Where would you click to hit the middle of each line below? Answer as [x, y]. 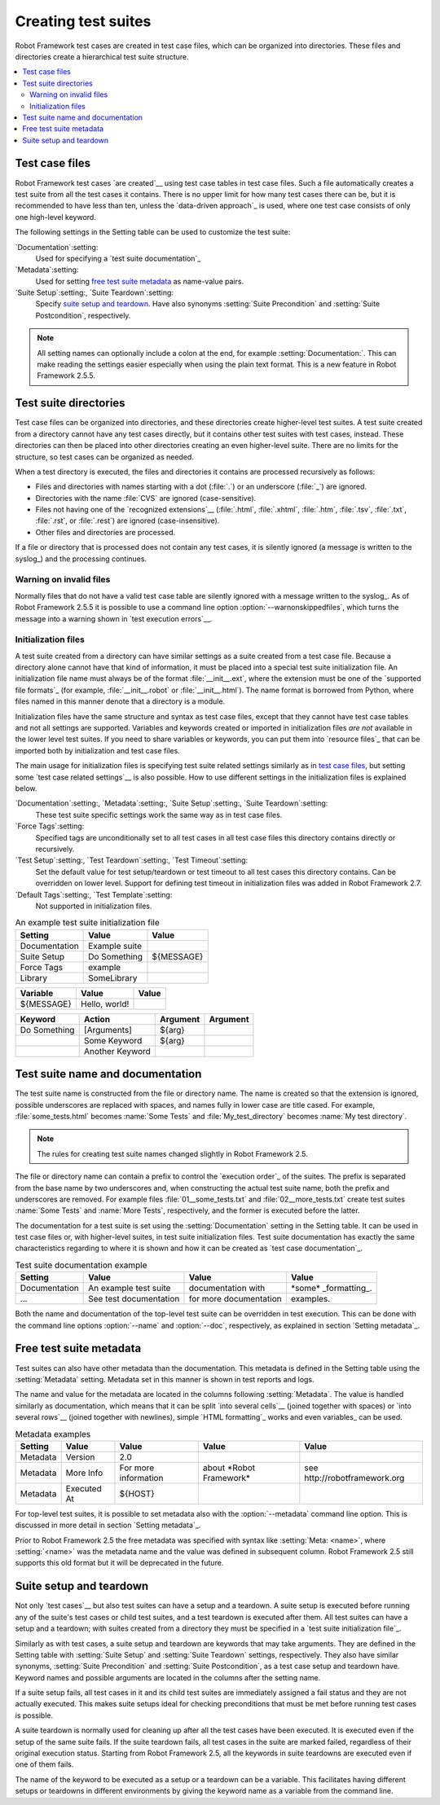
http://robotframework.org [354, 1478]
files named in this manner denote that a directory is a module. [120, 701]
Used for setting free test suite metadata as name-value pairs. [140, 281]
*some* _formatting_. [331, 1289]
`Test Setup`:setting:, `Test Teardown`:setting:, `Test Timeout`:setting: [132, 860]
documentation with [227, 1289]
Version [80, 1456]
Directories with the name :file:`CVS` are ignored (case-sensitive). [146, 498]
